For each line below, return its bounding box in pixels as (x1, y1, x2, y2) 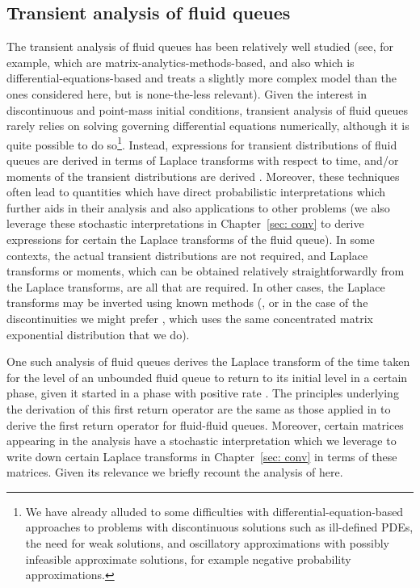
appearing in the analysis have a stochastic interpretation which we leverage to (6, 432, 397, 449)
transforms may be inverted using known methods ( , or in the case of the (6, 294, 368, 311)
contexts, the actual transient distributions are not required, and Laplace (6, 246, 368, 263)
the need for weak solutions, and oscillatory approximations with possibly (25, 535, 389, 552)
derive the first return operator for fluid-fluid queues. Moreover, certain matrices (6, 416, 404, 433)
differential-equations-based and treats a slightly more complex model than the (6, 69, 397, 86)
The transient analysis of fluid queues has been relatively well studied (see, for (6, 38, 393, 55)
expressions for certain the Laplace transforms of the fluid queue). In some (6, 230, 375, 247)
